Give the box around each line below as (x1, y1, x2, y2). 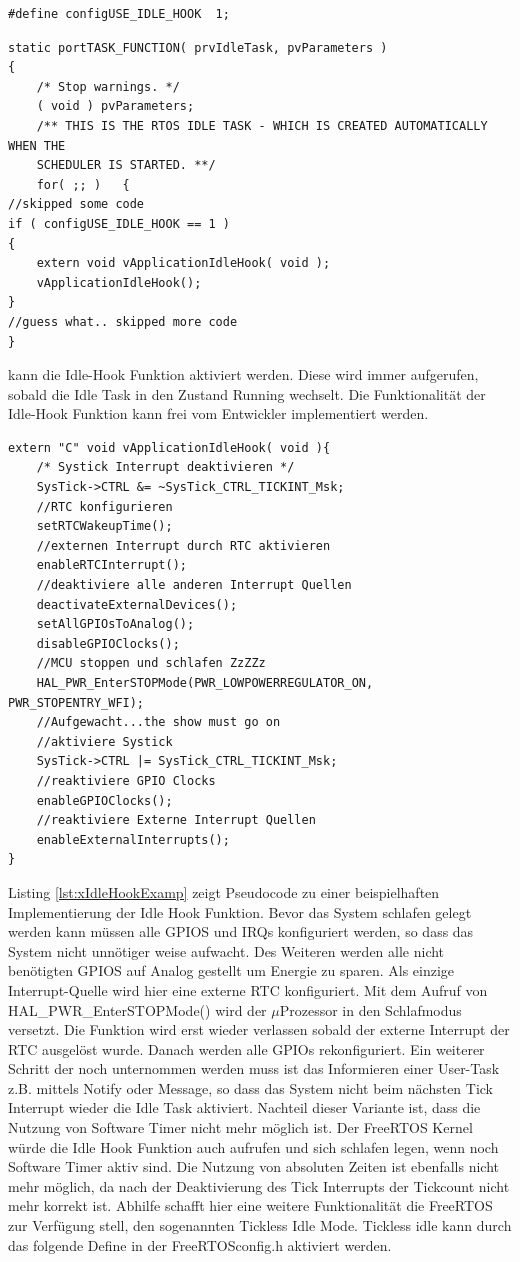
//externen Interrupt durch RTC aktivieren (36, 538, 331, 553)
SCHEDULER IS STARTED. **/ (36, 158, 216, 173)
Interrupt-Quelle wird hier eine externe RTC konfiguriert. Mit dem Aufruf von (8, 979, 488, 1000)
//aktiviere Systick (36, 734, 173, 749)
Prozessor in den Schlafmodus (279, 999, 462, 1020)
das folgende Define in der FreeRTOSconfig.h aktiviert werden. (8, 1234, 392, 1255)
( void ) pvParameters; (36, 99, 195, 114)
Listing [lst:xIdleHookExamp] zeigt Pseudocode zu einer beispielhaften (8, 881, 440, 902)
